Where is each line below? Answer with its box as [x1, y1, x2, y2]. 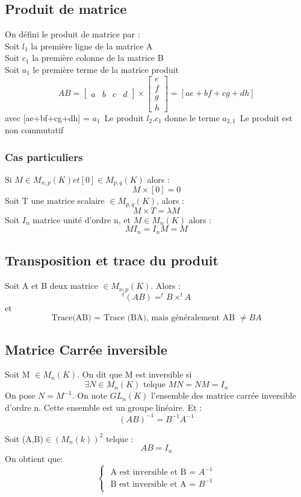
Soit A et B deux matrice [5, 279, 98, 292]
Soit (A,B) [5, 432, 43, 445]
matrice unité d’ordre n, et [33, 213, 131, 226]
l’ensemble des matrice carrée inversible [150, 389, 296, 402]
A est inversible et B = [110, 468, 196, 477]
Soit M [5, 368, 30, 381]
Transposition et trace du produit [5, 251, 219, 270]
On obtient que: [5, 452, 63, 464]
